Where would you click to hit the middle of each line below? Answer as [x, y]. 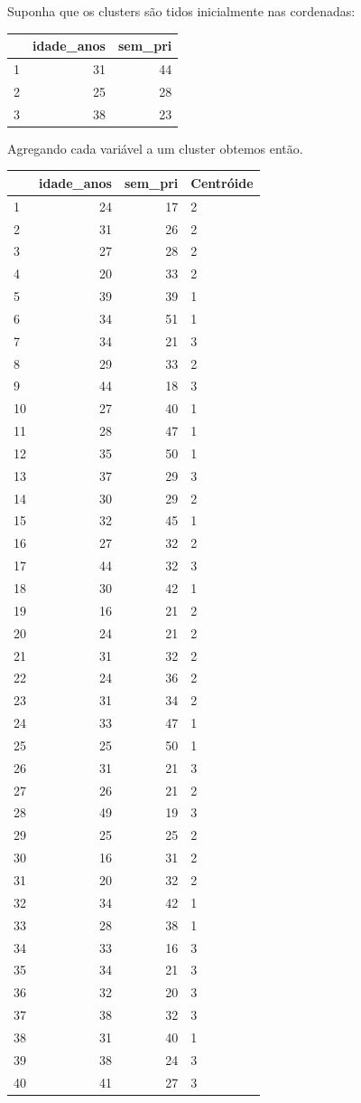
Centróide [222, 182]
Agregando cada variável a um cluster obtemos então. [155, 148]
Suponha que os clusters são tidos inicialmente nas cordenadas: [181, 11]
